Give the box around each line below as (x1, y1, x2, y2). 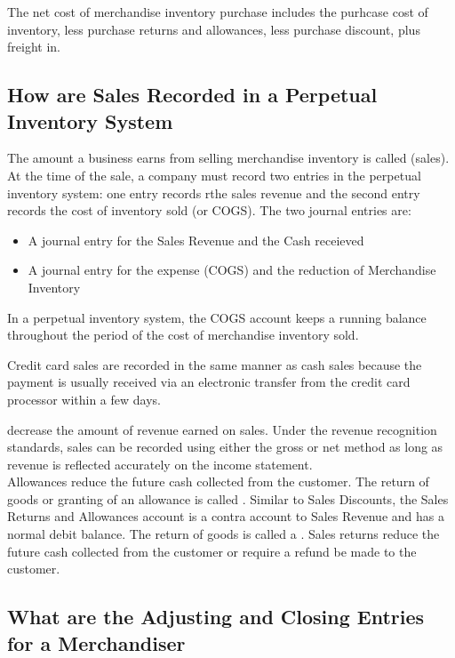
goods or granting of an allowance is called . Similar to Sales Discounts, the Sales (7, 489, 449, 508)
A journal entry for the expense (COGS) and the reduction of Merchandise (28, 261, 436, 279)
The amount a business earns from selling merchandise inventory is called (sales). (7, 148, 450, 167)
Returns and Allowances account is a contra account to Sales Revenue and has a (7, 507, 444, 526)
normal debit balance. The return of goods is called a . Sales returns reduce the (7, 525, 440, 543)
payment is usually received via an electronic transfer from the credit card (7, 373, 411, 391)
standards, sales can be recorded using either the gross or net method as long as (7, 437, 443, 456)
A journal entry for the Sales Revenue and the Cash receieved (28, 230, 364, 249)
